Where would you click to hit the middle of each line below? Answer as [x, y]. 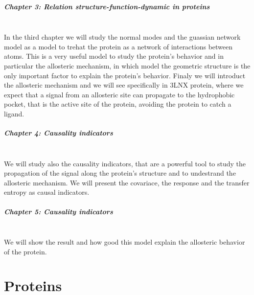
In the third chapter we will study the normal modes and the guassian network [122, 37]
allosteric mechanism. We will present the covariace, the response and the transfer [127, 182]
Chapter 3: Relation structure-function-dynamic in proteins [107, 6]
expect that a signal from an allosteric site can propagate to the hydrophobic [119, 94]
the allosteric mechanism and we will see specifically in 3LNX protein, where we [124, 85]
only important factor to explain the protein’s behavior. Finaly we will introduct [125, 75]
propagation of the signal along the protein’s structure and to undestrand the [120, 173]
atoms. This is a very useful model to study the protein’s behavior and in [114, 56]
